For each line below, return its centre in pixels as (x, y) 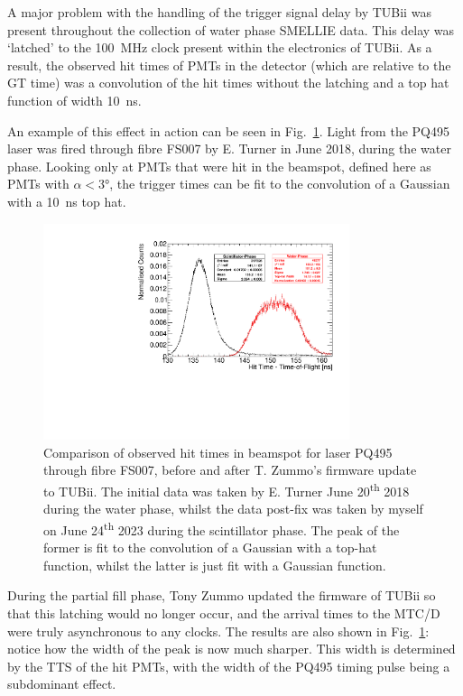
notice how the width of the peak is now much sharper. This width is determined (231, 649)
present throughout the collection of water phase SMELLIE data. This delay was (231, 29)
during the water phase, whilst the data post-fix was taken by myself (233, 509)
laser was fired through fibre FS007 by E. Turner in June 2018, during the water (229, 148)
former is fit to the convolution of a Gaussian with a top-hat (210, 548)
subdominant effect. (62, 684)
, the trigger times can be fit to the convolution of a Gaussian (280, 184)
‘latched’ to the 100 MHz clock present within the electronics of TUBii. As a (220, 47)
